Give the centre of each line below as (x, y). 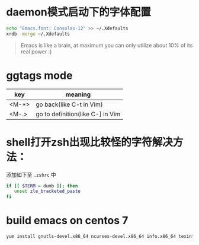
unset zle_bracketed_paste (47, 191)
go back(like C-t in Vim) (69, 104)
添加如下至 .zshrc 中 (31, 174)
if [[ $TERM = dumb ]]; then (42, 186)
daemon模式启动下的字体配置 (78, 12)
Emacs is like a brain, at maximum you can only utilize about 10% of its (107, 45)
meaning (78, 94)
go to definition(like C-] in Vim (78, 114)
